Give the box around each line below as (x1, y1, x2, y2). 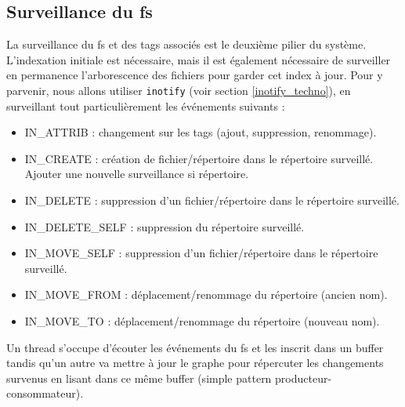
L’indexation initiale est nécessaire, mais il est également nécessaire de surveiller (6, 51, 391, 67)
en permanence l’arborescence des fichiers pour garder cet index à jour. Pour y (6, 67, 383, 83)
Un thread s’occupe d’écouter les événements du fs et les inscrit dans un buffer (6, 339, 384, 355)
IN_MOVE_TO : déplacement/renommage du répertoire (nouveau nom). (24, 312, 380, 329)
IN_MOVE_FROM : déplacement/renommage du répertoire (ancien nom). (24, 286, 388, 303)
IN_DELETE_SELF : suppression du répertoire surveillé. (24, 218, 305, 234)
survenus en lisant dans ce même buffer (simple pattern (6, 369, 272, 386)
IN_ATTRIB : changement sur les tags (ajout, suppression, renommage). (24, 124, 377, 140)
